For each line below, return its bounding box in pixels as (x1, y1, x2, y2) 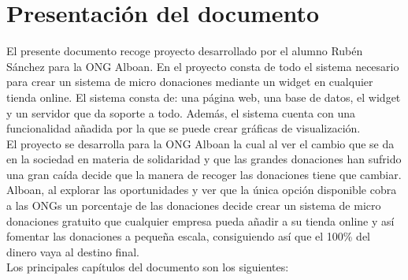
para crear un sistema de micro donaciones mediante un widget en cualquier (6, 73, 373, 90)
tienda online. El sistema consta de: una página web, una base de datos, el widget (6, 88, 401, 105)
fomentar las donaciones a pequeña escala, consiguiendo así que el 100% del (6, 228, 370, 245)
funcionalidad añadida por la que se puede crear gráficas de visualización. (6, 120, 361, 136)
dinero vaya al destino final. (6, 243, 139, 259)
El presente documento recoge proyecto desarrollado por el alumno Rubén (6, 43, 363, 59)
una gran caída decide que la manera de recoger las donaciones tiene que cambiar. (6, 166, 402, 182)
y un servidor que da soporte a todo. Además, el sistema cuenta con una (6, 104, 356, 121)
